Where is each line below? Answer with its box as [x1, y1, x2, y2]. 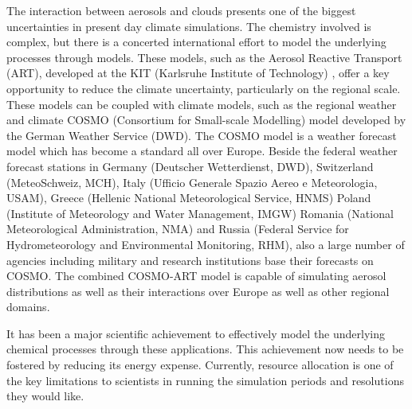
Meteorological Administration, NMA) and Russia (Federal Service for [6, 220, 349, 237]
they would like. [6, 388, 84, 404]
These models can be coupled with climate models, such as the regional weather [6, 95, 397, 112]
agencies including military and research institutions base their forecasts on [6, 251, 374, 268]
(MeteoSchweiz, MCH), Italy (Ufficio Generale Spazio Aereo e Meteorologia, [6, 173, 378, 190]
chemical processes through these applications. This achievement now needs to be [6, 341, 404, 357]
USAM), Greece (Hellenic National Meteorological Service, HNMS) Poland [6, 189, 371, 206]
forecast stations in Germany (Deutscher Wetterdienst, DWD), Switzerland [6, 158, 374, 174]
